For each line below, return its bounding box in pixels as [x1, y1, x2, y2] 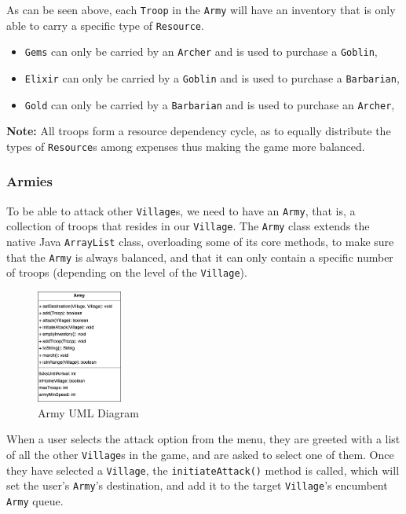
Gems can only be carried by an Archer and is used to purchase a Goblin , [24, 43, 378, 60]
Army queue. [6, 492, 64, 508]
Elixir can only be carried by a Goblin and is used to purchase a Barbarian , [24, 69, 400, 86]
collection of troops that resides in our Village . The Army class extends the [6, 218, 370, 234]
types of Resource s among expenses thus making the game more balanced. [6, 138, 365, 154]
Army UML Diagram [38, 404, 139, 420]
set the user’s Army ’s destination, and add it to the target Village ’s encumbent [6, 477, 388, 494]
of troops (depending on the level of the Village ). [6, 264, 247, 281]
